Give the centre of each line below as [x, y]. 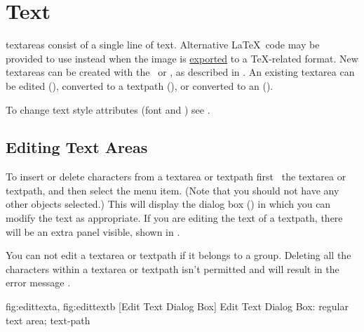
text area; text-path [48, 320]
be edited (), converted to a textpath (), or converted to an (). [140, 85]
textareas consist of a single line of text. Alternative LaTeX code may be [163, 45]
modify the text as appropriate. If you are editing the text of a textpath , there [174, 218]
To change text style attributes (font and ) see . [108, 109]
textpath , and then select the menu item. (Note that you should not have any [173, 190]
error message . [38, 283]
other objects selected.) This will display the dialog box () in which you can [168, 204]
